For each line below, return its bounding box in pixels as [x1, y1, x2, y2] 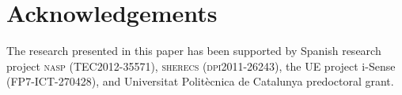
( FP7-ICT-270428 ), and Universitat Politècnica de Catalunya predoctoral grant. [6, 73, 394, 90]
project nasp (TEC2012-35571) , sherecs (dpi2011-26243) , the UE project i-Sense [6, 57, 396, 74]
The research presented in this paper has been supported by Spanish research [6, 42, 381, 59]
